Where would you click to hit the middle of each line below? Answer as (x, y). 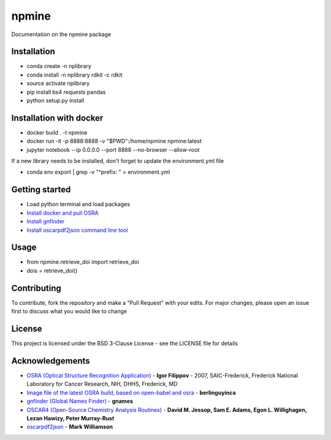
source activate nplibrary (58, 83)
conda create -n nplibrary (59, 66)
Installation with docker (57, 118)
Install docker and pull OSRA (63, 213)
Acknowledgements (51, 361)
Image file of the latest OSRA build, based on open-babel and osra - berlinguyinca (131, 392)
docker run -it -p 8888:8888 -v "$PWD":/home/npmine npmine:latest (114, 141)
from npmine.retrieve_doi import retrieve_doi (83, 262)
